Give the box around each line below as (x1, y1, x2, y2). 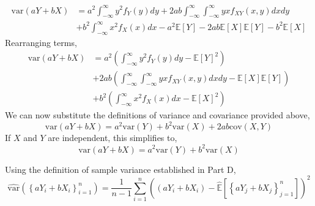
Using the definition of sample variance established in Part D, (5, 162, 236, 175)
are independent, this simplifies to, (48, 131, 177, 144)
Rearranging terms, (5, 36, 77, 48)
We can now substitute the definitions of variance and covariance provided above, (5, 109, 310, 121)
